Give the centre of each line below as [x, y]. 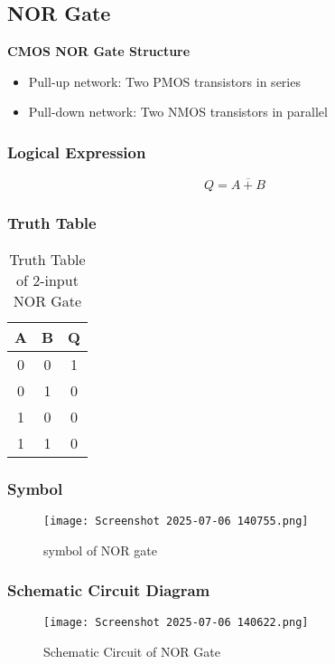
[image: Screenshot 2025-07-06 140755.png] [176, 521]
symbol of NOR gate [100, 550]
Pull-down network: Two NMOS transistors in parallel [178, 112]
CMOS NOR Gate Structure [99, 51]
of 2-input [47, 280]
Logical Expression [77, 152]
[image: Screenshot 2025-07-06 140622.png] [176, 623]
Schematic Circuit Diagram [109, 590]
